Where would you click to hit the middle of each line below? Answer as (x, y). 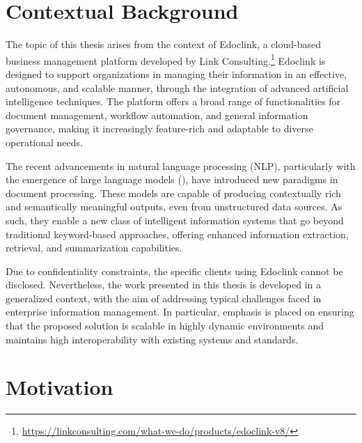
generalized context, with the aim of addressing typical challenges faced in (164, 298)
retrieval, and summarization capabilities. (94, 248)
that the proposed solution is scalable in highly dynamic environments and (165, 326)
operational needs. (44, 142)
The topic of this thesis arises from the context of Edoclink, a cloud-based (163, 44)
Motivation (60, 387)
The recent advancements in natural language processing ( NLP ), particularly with (181, 165)
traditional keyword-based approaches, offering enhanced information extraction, (177, 234)
